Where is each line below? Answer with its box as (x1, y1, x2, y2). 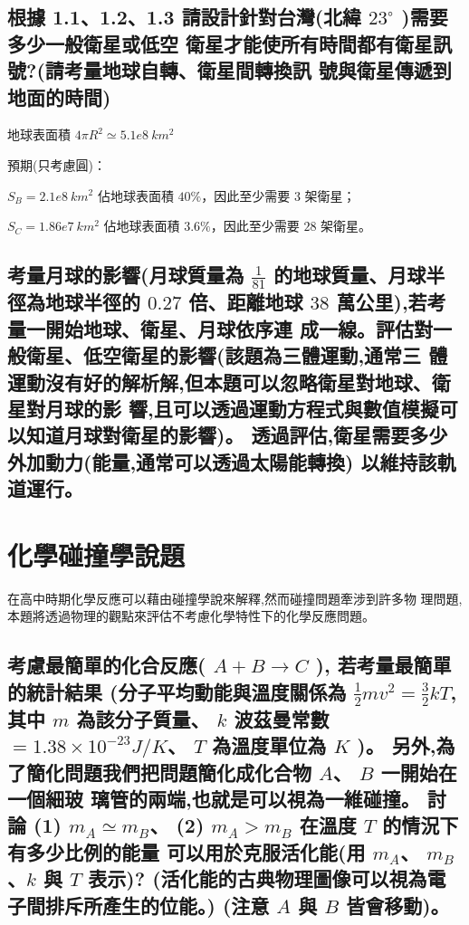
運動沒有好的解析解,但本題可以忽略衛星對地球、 (7, 367, 432, 396)
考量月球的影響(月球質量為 (7, 261, 244, 289)
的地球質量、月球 (273, 261, 426, 289)
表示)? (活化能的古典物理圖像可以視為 (88, 864, 427, 892)
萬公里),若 (336, 288, 427, 316)
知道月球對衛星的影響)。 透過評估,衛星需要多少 (25, 421, 448, 449)
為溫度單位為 (212, 731, 327, 759)
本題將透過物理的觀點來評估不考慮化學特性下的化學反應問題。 (7, 606, 375, 625)
